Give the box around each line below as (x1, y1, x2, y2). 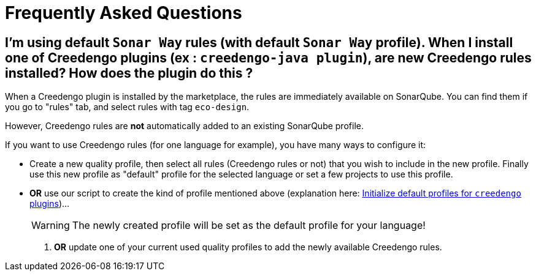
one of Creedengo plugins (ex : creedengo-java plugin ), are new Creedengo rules (5, 50, 532, 65)
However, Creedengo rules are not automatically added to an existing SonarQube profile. (5, 121, 364, 132)
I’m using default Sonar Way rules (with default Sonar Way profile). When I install (5, 34, 513, 50)
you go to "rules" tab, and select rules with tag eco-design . (5, 102, 250, 113)
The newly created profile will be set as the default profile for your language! (72, 219, 426, 232)
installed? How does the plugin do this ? (5, 65, 253, 81)
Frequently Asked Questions (5, 2, 242, 23)
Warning (31, 219, 70, 232)
